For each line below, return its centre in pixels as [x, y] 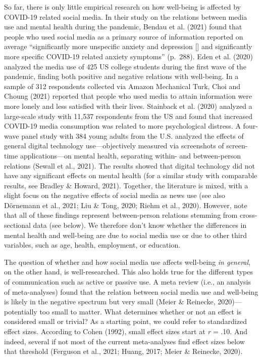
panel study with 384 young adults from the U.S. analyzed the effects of [133, 135]
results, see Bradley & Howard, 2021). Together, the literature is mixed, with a [126, 185]
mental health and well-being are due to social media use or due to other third [125, 235]
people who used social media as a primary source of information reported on [124, 36]
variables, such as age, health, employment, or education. [92, 245]
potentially [21, 311]
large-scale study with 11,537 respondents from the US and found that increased [128, 116]
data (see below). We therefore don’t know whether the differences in [140, 225]
